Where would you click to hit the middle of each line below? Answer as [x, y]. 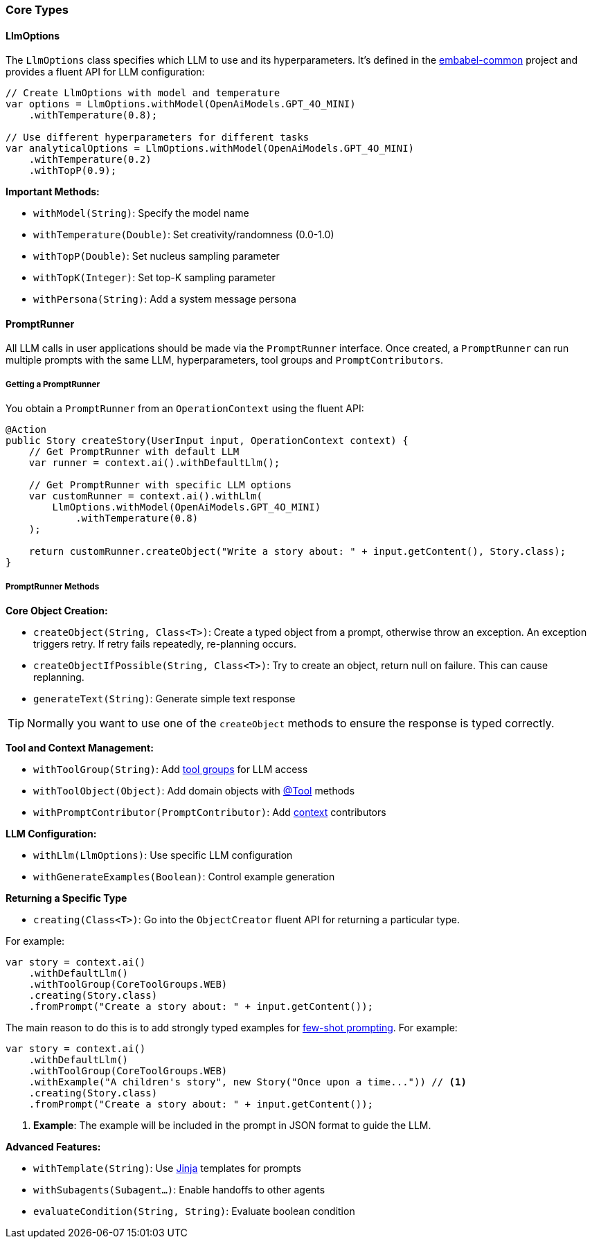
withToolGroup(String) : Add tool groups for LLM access [171, 769]
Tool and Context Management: [80, 748]
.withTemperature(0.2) [90, 160]
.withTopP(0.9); [73, 171]
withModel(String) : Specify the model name [141, 213]
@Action [26, 430]
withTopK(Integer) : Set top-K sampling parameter [154, 278]
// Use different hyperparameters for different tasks [158, 137]
